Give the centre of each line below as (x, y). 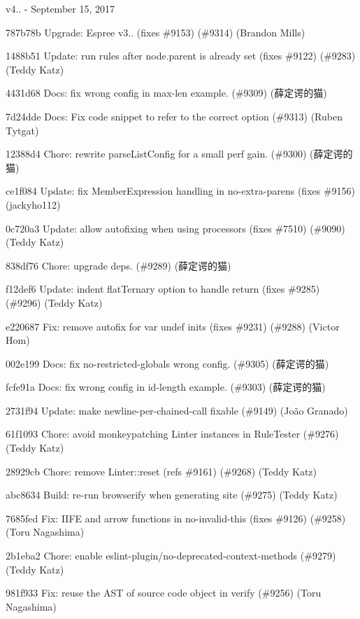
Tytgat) (22, 130)
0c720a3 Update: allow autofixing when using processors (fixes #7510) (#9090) (175, 228)
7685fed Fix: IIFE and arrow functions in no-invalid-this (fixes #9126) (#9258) (176, 518)
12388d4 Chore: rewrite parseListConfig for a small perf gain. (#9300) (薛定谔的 (179, 154)
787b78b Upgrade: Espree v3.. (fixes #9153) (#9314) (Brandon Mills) (156, 32)
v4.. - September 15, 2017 (60, 8)
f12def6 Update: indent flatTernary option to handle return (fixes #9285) (163, 289)
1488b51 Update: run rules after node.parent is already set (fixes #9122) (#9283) (181, 56)
